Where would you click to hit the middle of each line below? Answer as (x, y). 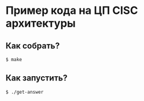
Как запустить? (36, 78)
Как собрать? (33, 46)
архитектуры (41, 23)
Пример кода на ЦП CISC (72, 11)
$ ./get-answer (25, 92)
